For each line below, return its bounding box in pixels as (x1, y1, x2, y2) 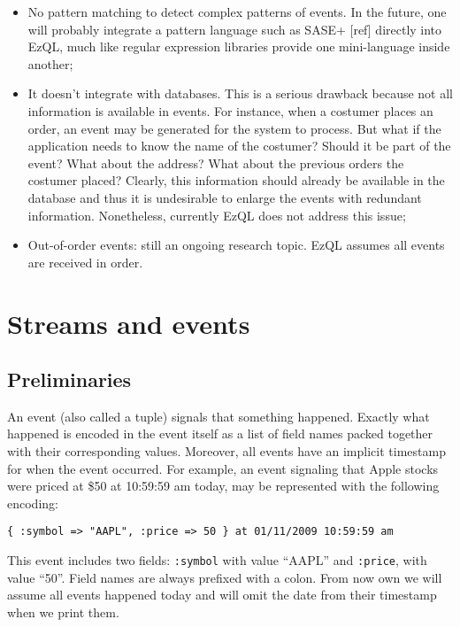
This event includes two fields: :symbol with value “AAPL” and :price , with (7, 551, 427, 569)
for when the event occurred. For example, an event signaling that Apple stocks (7, 459, 439, 477)
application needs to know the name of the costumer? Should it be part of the (27, 136, 451, 155)
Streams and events (7, 305, 250, 341)
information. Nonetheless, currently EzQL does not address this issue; (27, 205, 406, 224)
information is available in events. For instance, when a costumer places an (27, 101, 433, 120)
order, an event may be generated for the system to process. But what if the (27, 119, 441, 137)
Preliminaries (7, 366, 132, 393)
